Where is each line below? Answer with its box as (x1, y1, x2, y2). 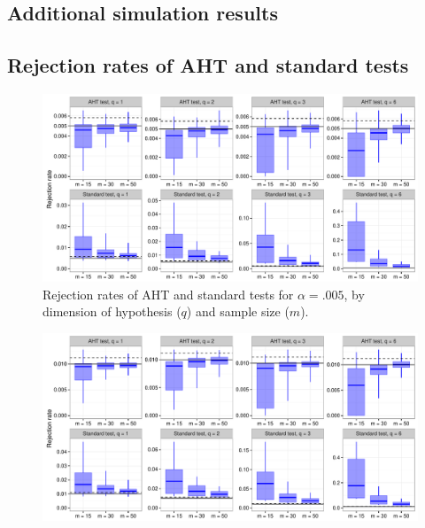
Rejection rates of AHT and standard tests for (42, 284, 294, 303)
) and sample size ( (186, 302, 290, 321)
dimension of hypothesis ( (42, 302, 182, 321)
